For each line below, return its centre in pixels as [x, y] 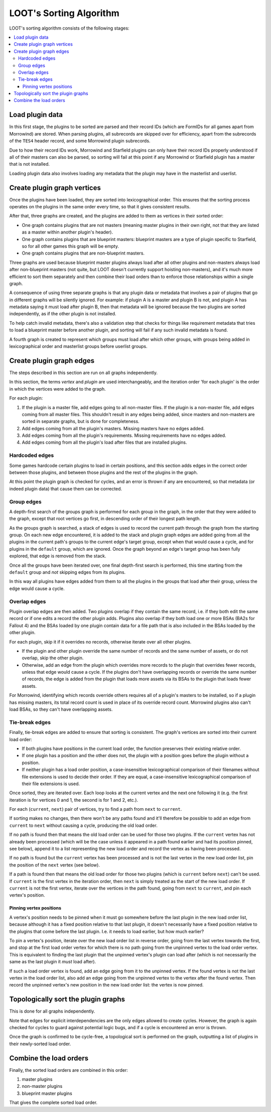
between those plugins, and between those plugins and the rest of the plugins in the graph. [104, 472]
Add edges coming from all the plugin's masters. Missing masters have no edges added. [113, 428]
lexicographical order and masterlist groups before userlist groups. [78, 346]
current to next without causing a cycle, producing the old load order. [83, 825]
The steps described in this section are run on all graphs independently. [84, 373]
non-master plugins [42, 1086]
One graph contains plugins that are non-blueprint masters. [83, 253]
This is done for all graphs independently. [52, 1011]
